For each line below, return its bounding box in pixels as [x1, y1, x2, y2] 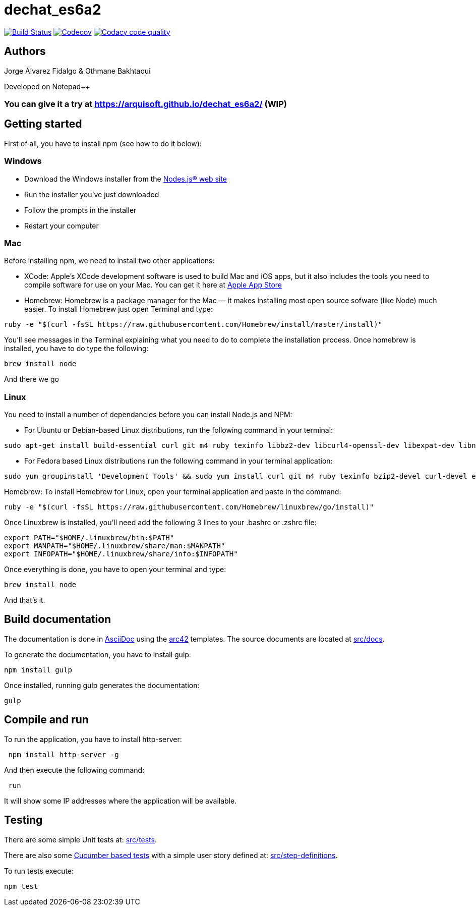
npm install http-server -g [8, 750, 119, 759]
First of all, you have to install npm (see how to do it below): [4, 139, 202, 148]
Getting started [4, 118, 82, 131]
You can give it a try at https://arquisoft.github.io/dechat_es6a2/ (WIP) [4, 98, 287, 109]
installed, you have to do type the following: [4, 344, 149, 353]
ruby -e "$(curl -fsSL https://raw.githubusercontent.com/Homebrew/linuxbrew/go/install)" [4, 503, 374, 511]
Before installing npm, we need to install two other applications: [4, 256, 215, 265]
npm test [4, 882, 38, 890]
